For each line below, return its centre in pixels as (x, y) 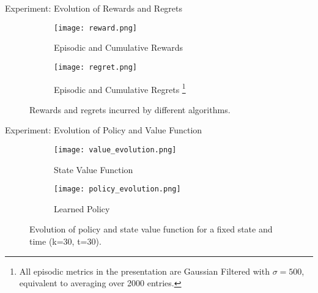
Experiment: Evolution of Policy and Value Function (104, 130)
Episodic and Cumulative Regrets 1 (120, 88)
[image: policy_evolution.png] (117, 189)
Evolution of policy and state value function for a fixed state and (151, 229)
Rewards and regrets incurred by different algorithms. (130, 109)
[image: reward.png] (96, 28)
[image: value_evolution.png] (115, 150)
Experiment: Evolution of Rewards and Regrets (94, 8)
